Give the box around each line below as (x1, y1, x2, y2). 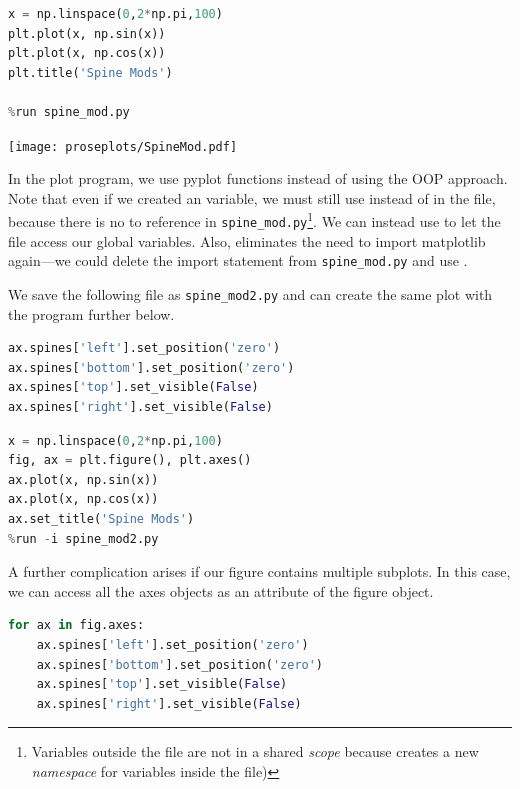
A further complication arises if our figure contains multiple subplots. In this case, (8, 561, 511, 582)
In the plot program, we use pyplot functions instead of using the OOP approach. (8, 168, 508, 189)
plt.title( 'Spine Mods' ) (8, 65, 173, 80)
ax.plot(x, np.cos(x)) (8, 492, 159, 507)
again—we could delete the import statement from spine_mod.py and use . (8, 250, 468, 271)
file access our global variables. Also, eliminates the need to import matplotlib (8, 230, 486, 251)
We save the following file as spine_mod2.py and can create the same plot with (8, 283, 493, 304)
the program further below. (8, 303, 175, 324)
